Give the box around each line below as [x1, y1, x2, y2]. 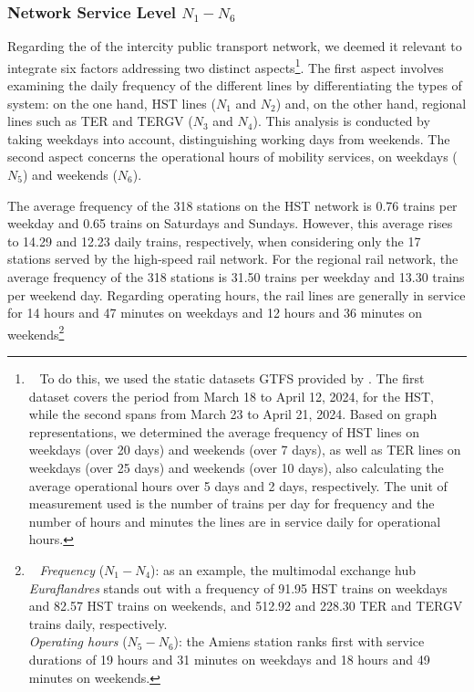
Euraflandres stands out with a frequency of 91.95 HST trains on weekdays [28, 578, 448, 597]
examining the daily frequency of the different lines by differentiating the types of [7, 76, 462, 95]
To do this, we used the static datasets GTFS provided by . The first [39, 369, 425, 388]
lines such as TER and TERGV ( [7, 111, 193, 131]
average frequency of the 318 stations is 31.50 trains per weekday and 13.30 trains [7, 267, 465, 286]
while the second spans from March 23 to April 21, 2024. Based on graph [28, 404, 438, 424]
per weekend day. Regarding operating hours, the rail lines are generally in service [7, 285, 466, 304]
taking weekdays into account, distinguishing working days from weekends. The [7, 129, 450, 148]
